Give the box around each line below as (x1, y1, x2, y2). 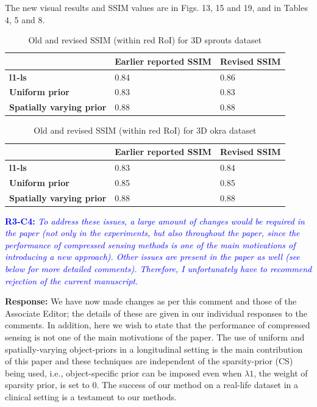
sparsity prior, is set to (5, 378, 90, 391)
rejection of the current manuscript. (5, 274, 138, 287)
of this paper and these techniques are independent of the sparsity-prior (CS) (5, 355, 293, 367)
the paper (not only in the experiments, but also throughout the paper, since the (5, 226, 300, 239)
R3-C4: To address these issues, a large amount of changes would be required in (5, 214, 305, 227)
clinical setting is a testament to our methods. (5, 390, 177, 403)
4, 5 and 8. (5, 13, 45, 26)
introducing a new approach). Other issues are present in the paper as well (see (5, 250, 300, 263)
